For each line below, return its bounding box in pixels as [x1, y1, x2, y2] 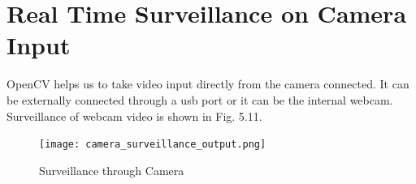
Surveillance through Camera [39, 161, 184, 178]
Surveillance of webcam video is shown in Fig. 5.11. [6, 107, 262, 124]
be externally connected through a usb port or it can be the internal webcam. [6, 91, 393, 108]
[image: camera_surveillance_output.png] [39, 139, 266, 151]
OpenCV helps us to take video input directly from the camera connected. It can [6, 75, 409, 92]
